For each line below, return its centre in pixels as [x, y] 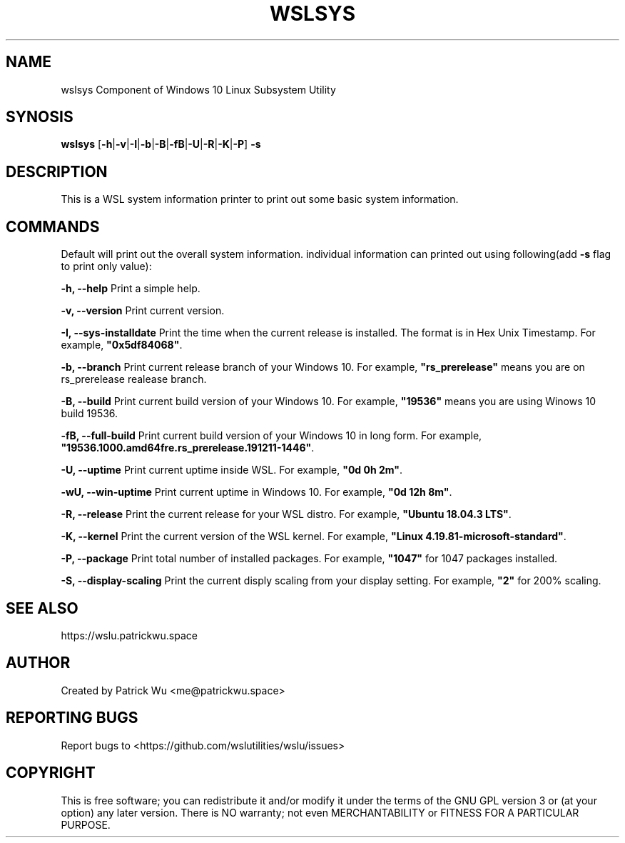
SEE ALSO [42, 608]
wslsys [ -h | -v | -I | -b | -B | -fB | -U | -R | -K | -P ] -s [161, 144]
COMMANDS [53, 226]
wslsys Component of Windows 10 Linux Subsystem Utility [198, 89]
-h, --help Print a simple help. [131, 289]
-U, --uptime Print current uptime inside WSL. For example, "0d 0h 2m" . [232, 470]
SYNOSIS [40, 117]
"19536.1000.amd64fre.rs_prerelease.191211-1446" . [188, 448]
